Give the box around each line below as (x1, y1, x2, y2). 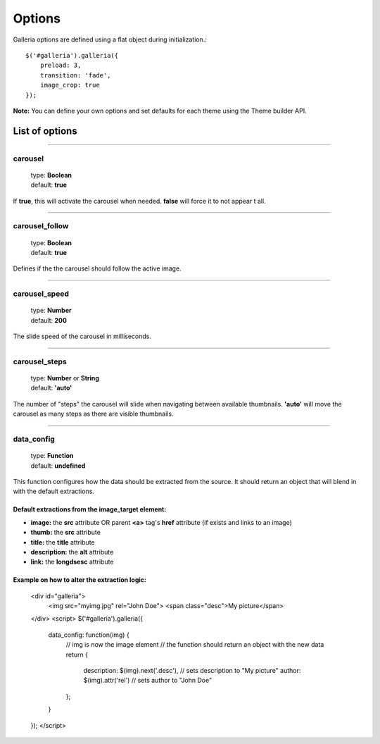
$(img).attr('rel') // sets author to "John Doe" (83, 676, 213, 685)
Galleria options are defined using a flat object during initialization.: (13, 35, 208, 44)
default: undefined (30, 461, 86, 470)
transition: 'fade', (39, 71, 111, 79)
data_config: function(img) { (48, 631, 129, 639)
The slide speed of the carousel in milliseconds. (13, 332, 151, 341)
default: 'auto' (30, 384, 72, 392)
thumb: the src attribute (30, 528, 101, 537)
